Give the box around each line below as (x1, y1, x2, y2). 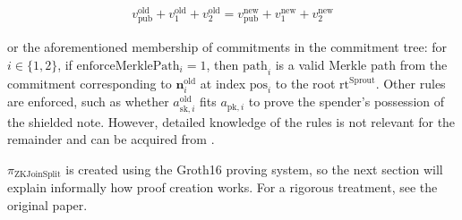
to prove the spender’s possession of (248, 92, 445, 111)
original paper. (7, 195, 88, 214)
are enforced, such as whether (7, 92, 169, 111)
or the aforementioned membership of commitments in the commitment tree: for (7, 38, 448, 56)
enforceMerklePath (76, 59, 180, 72)
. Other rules (375, 73, 446, 92)
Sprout (348, 76, 375, 86)
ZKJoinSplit (13, 170, 61, 180)
